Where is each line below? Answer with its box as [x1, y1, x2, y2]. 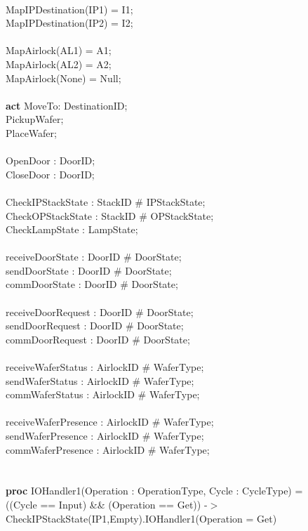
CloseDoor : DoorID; [6, 166, 95, 181]
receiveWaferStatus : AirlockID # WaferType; [6, 360, 204, 374]
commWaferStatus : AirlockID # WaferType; [6, 387, 200, 402]
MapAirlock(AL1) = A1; [6, 43, 112, 58]
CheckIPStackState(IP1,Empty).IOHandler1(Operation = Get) [6, 511, 277, 525]
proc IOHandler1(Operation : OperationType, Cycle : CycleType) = [6, 483, 303, 498]
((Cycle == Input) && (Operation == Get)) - [6, 497, 208, 511]
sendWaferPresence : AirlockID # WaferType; [6, 428, 204, 442]
